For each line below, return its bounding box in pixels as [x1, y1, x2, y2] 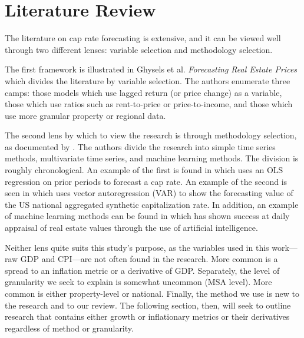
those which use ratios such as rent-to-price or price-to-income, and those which [5, 98, 293, 110]
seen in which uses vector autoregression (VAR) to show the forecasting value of [5, 187, 293, 199]
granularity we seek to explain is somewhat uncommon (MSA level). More [5, 276, 272, 288]
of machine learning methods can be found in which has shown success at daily [5, 210, 290, 222]
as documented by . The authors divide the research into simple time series [5, 140, 276, 153]
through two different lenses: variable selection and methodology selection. [5, 43, 273, 55]
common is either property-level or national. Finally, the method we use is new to [5, 287, 299, 299]
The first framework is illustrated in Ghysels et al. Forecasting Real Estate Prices [5, 63, 298, 75]
